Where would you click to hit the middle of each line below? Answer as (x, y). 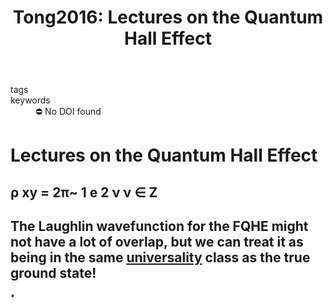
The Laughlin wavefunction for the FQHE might (159, 226)
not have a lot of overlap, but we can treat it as (157, 242)
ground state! (53, 273)
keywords (30, 100)
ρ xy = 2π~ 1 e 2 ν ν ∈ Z (84, 192)
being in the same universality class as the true (160, 257)
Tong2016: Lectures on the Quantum (168, 17)
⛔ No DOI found (68, 112)
